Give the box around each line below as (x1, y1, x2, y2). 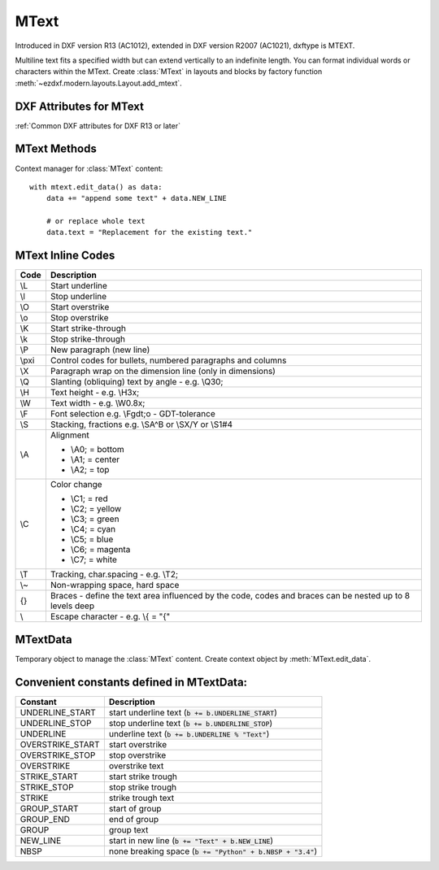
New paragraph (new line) (50, 344, 150, 355)
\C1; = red (70, 493, 109, 504)
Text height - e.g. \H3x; (50, 387, 140, 398)
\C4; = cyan (70, 524, 116, 535)
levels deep (50, 600, 95, 611)
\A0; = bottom (70, 444, 125, 455)
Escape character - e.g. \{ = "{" (50, 611, 171, 622)
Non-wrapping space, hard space (50, 580, 180, 591)
